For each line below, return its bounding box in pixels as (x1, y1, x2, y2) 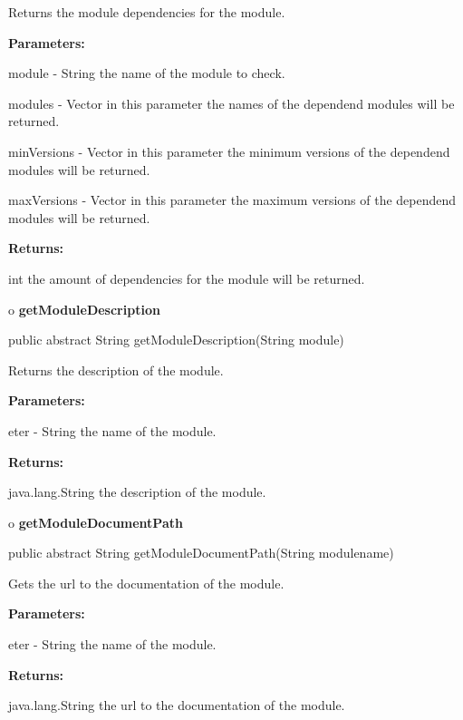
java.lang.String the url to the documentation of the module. (8, 696, 345, 715)
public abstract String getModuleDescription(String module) (8, 330, 344, 349)
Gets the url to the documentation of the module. (8, 573, 285, 592)
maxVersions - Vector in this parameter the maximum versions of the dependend (8, 190, 457, 209)
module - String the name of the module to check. (8, 63, 285, 83)
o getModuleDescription (8, 299, 160, 318)
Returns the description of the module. (8, 360, 224, 379)
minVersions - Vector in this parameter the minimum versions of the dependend (8, 141, 450, 161)
